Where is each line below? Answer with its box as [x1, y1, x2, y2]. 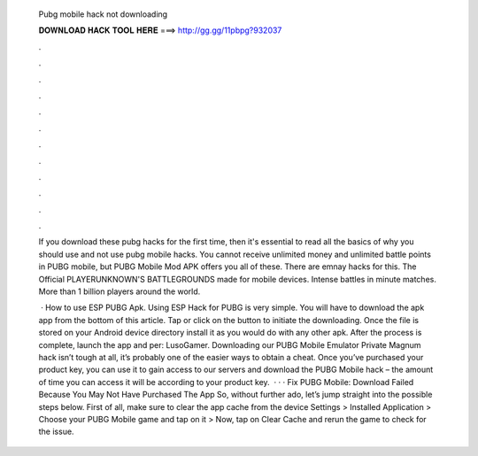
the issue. [38, 426, 74, 437]
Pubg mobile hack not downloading [38, 9, 168, 19]
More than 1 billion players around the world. [38, 286, 201, 297]
